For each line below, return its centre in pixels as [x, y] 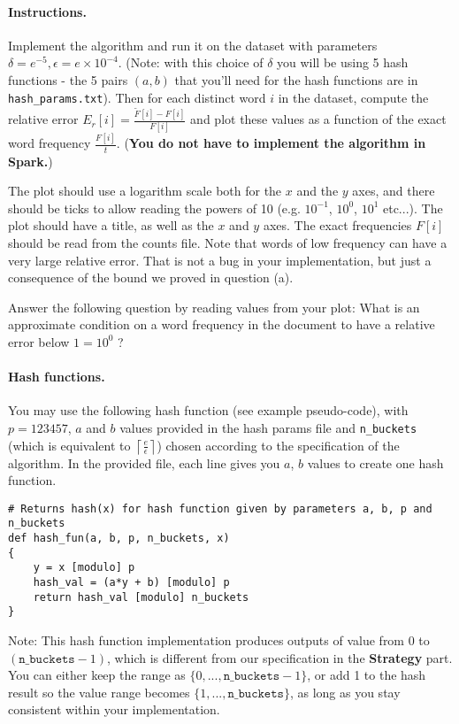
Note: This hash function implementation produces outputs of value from [207, 640]
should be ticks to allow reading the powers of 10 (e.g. [154, 208]
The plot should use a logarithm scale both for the [145, 191]
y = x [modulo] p [84, 568]
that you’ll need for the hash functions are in [296, 79]
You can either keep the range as [97, 675]
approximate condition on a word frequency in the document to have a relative [222, 324]
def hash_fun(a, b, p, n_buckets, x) [119, 539]
